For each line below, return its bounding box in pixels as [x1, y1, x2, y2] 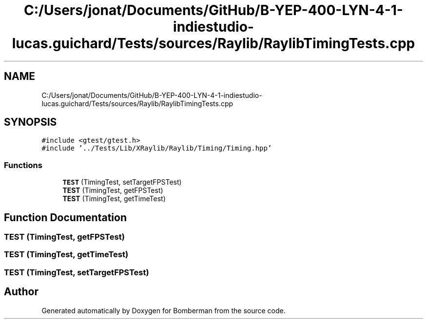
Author [4, 285, 39, 298]
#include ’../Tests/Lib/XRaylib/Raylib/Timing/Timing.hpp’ [41, 144, 272, 152]
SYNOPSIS [4, 116, 57, 129]
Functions [4, 160, 42, 170]
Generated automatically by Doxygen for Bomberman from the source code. [41, 306, 286, 315]
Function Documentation [4, 211, 127, 224]
